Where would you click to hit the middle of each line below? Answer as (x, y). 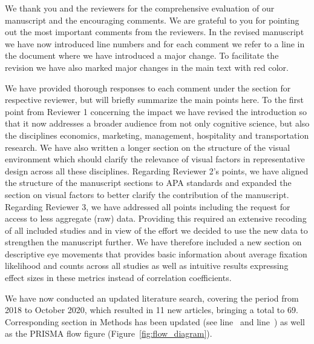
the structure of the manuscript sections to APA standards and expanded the (148, 183)
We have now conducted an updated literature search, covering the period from (152, 298)
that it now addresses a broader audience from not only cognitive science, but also (157, 123)
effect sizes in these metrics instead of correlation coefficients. (118, 278)
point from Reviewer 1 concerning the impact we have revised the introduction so (156, 111)
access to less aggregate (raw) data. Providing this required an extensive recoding (156, 218)
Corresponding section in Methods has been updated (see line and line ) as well (155, 321)
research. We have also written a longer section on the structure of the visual (148, 147)
